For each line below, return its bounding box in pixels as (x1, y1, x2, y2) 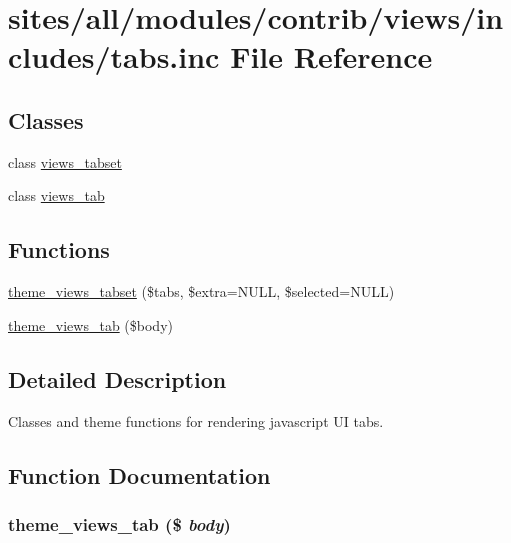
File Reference (230, 36, 433, 77)
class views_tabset (8, 151, 122, 172)
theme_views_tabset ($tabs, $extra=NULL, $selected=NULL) (8, 281, 395, 302)
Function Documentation (8, 459, 271, 490)
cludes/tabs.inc (8, 36, 220, 77)
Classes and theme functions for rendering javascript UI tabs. (8, 410, 384, 431)
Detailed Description (8, 363, 227, 394)
